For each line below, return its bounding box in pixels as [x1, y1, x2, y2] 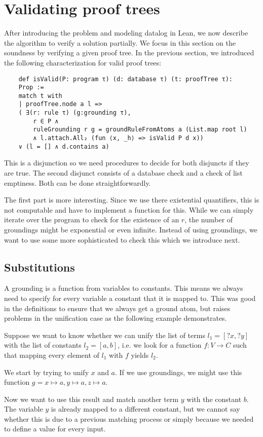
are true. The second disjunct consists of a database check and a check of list [4, 167, 243, 178]
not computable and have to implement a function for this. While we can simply [4, 204, 254, 215]
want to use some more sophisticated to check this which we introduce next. [4, 234, 240, 245]
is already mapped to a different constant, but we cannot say [51, 404, 240, 414]
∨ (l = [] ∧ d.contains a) [18, 143, 109, 150]
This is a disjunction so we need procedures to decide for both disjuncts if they [4, 157, 249, 168]
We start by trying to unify [4, 366, 89, 377]
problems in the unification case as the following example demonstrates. [4, 313, 227, 323]
